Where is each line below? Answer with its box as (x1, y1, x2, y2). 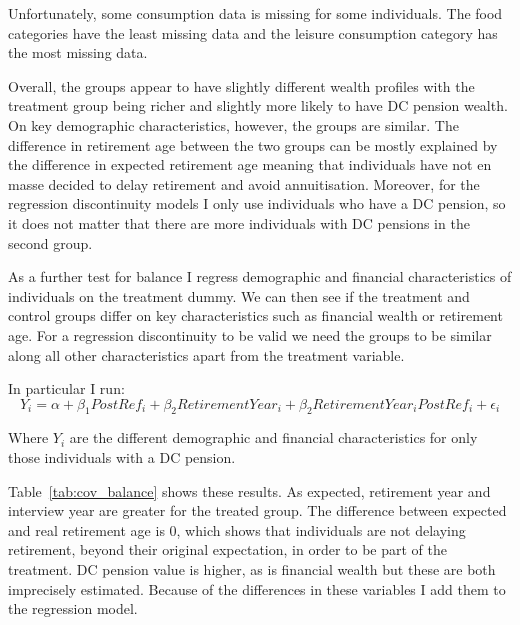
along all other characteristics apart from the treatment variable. (8, 344, 405, 365)
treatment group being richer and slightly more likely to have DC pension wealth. (8, 95, 508, 116)
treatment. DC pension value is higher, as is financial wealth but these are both (8, 559, 496, 580)
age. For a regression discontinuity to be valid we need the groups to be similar (8, 324, 492, 345)
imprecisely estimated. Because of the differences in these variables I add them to (8, 578, 506, 599)
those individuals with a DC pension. (8, 447, 236, 468)
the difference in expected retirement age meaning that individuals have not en (8, 154, 492, 175)
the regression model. (8, 598, 138, 619)
